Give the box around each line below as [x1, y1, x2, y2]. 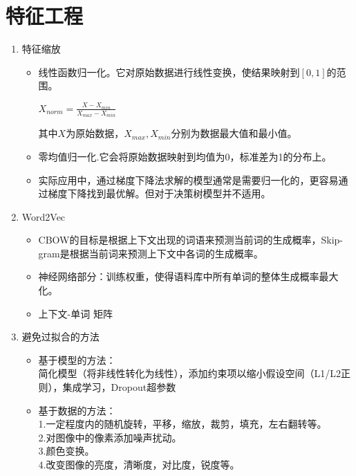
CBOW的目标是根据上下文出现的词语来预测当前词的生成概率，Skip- [38, 232, 344, 247]
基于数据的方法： [38, 403, 116, 417]
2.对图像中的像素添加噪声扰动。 [38, 430, 182, 444]
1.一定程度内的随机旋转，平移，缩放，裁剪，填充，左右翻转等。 [38, 416, 327, 431]
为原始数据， [66, 126, 124, 140]
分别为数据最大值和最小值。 [171, 126, 297, 140]
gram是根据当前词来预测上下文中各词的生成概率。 [38, 246, 263, 260]
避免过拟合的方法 [21, 329, 100, 344]
